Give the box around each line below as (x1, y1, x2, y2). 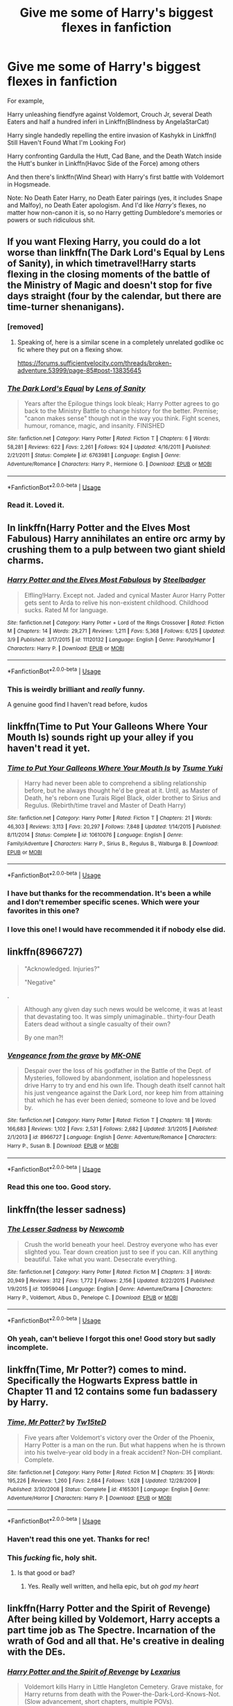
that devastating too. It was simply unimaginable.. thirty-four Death (24, 1012, 216, 1021)
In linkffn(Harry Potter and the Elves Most (7, 522, 191, 534)
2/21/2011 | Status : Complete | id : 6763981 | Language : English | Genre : (7, 452, 181, 459)
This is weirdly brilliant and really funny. (7, 685, 146, 694)
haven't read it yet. (7, 742, 91, 754)
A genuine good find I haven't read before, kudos (7, 701, 148, 709)
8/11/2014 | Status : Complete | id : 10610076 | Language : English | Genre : (7, 831, 183, 839)
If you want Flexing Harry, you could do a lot (7, 236, 201, 248)
